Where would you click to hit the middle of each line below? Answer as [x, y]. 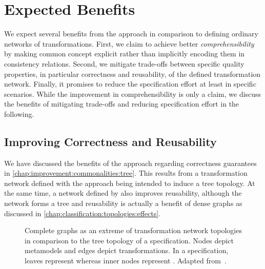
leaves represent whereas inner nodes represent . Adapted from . [126, 261]
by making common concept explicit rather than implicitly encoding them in [125, 54]
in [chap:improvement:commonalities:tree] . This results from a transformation [126, 173]
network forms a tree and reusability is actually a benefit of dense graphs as [123, 203]
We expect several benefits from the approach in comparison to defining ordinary [131, 34]
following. [19, 113]
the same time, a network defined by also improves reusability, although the [123, 193]
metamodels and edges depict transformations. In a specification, [127, 250]
